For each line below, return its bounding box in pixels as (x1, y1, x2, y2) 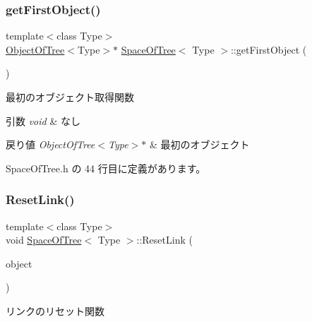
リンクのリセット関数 (6, 303, 104, 318)
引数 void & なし (6, 113, 80, 128)
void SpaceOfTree (6, 232, 82, 247)
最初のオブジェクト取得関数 (6, 90, 134, 104)
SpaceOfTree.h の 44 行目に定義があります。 (6, 160, 206, 175)
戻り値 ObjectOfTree (6, 137, 95, 152)
